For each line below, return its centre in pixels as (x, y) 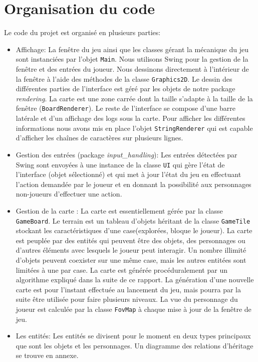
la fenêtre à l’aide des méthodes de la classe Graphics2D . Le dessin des (124, 78)
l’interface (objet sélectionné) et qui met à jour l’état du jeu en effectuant (128, 174)
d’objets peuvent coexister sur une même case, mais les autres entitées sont (131, 259)
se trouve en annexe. (47, 355)
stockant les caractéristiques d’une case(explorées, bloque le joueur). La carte (134, 230)
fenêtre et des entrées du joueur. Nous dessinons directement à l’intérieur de (132, 68)
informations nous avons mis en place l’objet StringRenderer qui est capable (134, 128)
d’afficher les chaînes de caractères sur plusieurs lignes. (99, 138)
